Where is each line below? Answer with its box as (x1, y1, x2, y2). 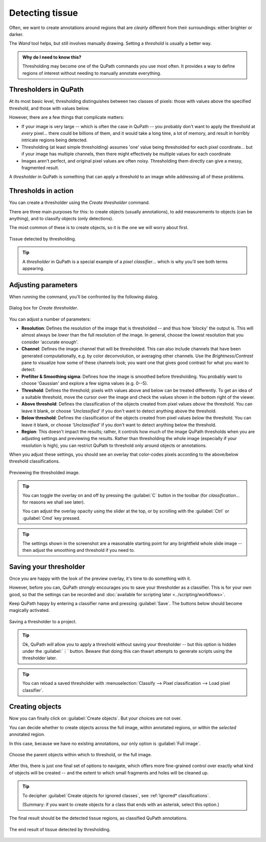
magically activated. (9, 607, 50, 613)
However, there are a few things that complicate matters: (9, 114, 125, 120)
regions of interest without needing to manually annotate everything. (22, 70, 162, 76)
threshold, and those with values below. (9, 105, 90, 111)
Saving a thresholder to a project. (9, 618, 77, 624)
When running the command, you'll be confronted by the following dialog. (9, 294, 159, 300)
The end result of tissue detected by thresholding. (9, 826, 111, 832)
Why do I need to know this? (22, 54, 81, 60)
